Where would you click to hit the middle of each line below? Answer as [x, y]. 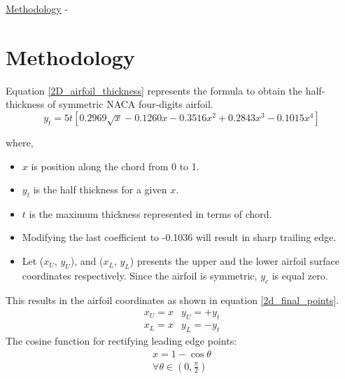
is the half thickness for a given [100, 189]
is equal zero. [300, 275]
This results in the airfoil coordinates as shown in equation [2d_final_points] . [172, 299]
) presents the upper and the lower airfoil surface [234, 261]
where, [20, 142]
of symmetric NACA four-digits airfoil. [131, 104]
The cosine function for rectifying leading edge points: [121, 340]
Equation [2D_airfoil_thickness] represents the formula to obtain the [154, 90]
